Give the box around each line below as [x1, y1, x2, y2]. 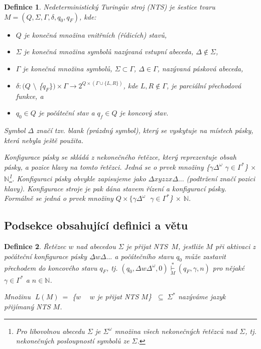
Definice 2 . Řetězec [4, 241, 66, 252]
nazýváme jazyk [178, 291, 226, 302]
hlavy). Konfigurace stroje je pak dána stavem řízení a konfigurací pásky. [4, 183, 227, 193]
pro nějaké [212, 262, 244, 273]
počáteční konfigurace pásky [4, 251, 87, 261]
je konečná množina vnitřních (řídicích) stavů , [24, 29, 167, 40]
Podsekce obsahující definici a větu [4, 217, 188, 233]
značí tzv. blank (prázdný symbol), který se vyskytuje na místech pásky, [36, 125, 253, 135]
